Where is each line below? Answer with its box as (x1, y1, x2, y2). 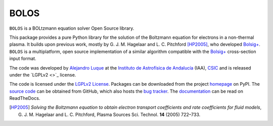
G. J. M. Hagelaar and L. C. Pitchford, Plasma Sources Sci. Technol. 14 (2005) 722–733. (18, 111, 201, 117)
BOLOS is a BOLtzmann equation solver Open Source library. (9, 25, 134, 31)
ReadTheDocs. (9, 95, 40, 101)
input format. (9, 55, 36, 61)
